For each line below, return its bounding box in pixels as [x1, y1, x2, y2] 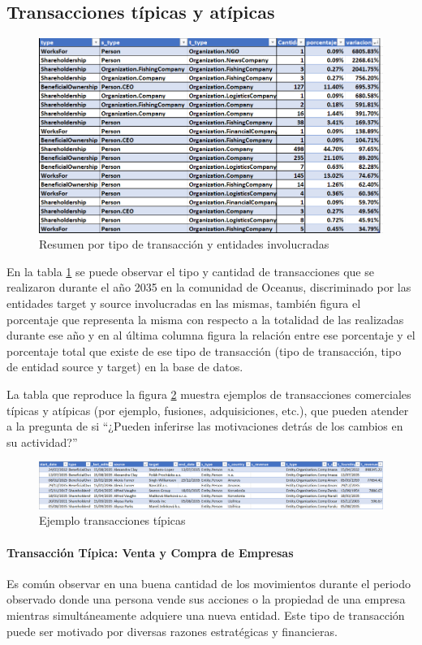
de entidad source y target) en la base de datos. [6, 358, 243, 375]
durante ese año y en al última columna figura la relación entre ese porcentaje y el [6, 327, 416, 344]
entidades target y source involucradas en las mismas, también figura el [6, 295, 361, 312]
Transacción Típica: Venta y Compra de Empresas [6, 543, 294, 561]
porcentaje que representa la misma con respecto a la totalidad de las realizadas [6, 310, 404, 327]
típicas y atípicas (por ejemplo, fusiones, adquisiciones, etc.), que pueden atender [6, 401, 409, 418]
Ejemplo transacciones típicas [39, 512, 186, 529]
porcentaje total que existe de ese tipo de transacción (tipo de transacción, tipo [6, 342, 402, 359]
